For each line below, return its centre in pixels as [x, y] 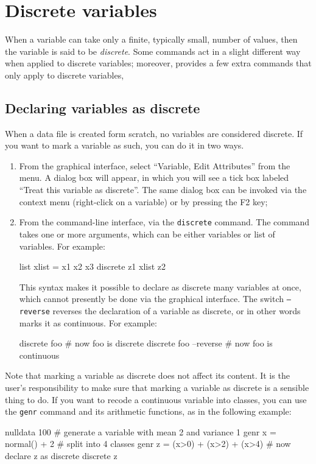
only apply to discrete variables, [65, 75]
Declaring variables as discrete [103, 107]
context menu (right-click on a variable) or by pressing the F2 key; [143, 201]
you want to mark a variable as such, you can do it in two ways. [125, 145]
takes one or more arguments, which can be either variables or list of [147, 234]
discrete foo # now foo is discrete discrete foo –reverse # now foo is [146, 343]
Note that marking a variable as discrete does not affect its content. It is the [147, 375]
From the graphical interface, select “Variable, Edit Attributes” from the [155, 165]
